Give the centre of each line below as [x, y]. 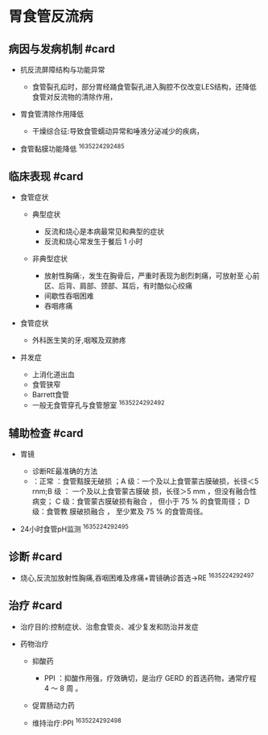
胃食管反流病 [51, 17]
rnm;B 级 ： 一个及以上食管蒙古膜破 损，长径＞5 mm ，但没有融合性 [144, 491]
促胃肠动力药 [53, 705]
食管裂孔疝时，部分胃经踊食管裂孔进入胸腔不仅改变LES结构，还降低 [144, 87]
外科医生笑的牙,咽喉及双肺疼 [79, 340]
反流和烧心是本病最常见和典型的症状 [104, 231]
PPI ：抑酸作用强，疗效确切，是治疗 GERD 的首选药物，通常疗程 [150, 678]
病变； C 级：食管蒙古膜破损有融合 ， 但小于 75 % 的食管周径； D [141, 501]
